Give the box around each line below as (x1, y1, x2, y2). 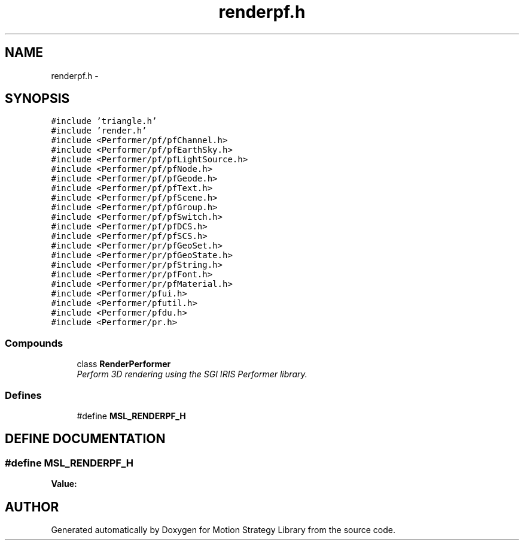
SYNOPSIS (5, 91, 70, 107)
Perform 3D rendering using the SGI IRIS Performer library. (77, 369, 307, 380)
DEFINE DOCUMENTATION (5, 431, 166, 447)
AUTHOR (5, 499, 59, 514)
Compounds (5, 337, 63, 349)
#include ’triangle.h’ (51, 116, 157, 126)
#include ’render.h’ (51, 126, 147, 136)
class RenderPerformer (77, 359, 171, 370)
